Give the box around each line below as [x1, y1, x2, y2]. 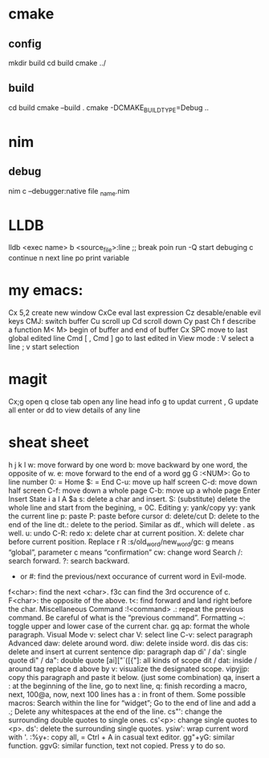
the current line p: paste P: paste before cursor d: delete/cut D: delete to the [8, 511, 259, 521]
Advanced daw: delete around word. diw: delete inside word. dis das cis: [8, 638, 249, 648]
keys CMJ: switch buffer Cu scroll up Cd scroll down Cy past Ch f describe [8, 317, 256, 326]
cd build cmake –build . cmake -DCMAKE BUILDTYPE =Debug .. [8, 102, 210, 114]
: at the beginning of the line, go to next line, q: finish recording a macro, [8, 681, 247, 690]
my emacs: [8, 281, 84, 300]
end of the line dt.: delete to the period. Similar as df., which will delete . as [8, 519, 255, 529]
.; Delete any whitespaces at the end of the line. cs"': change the [8, 707, 222, 716]
